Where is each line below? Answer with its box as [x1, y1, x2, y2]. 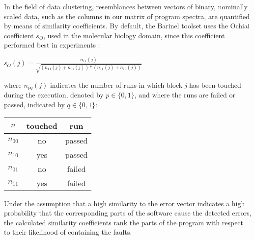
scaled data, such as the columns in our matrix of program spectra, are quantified [4, 11, 250, 21]
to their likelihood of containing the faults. [4, 227, 132, 237]
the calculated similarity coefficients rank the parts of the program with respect [4, 217, 244, 227]
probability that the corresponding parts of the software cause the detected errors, [4, 208, 252, 218]
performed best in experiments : [4, 40, 100, 50]
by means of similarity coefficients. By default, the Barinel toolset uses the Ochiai [4, 21, 250, 31]
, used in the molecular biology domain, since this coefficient [43, 30, 225, 40]
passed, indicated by [4, 99, 65, 110]
